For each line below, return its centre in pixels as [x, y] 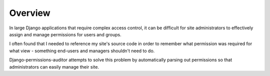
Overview [30, 13]
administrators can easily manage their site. [54, 67]
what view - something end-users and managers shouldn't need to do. [82, 51]
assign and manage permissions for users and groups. [65, 34]
